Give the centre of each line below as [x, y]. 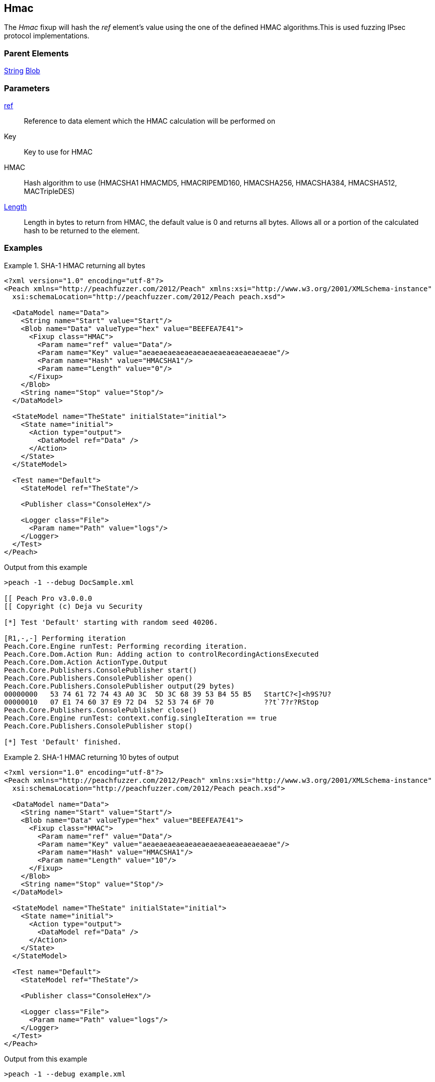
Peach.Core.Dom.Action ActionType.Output [86, 662]
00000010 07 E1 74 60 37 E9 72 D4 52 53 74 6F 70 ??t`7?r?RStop [162, 702]
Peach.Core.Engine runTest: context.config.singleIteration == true [140, 718]
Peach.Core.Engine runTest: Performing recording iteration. [126, 646]
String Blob [22, 71]
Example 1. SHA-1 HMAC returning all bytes [75, 265]
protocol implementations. [47, 36]
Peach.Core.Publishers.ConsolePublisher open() [99, 678]
